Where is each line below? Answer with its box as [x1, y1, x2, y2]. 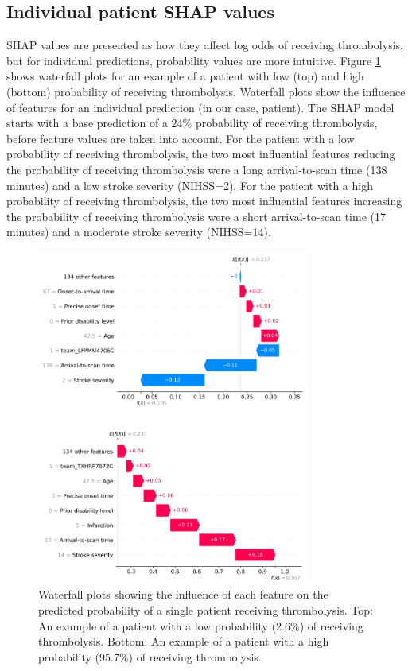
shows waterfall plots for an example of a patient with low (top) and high [6, 68, 364, 84]
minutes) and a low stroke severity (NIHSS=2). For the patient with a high [6, 176, 373, 193]
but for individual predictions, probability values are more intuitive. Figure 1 [6, 52, 381, 68]
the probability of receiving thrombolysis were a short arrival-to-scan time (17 [6, 208, 386, 224]
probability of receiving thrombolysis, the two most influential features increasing [6, 192, 402, 209]
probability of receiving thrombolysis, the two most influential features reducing [6, 145, 395, 162]
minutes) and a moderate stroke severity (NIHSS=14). [6, 223, 271, 240]
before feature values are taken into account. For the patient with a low [6, 130, 355, 146]
